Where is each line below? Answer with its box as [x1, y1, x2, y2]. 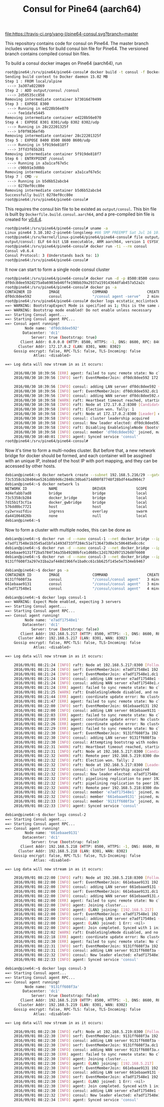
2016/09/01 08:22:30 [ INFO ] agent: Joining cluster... [14, 1056, 128, 1062]
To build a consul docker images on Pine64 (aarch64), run [5, 60, 122, 66]
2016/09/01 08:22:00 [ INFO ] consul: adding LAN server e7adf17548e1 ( [14, 916, 161, 921]
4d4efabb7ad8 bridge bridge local [5, 490, 147, 496]
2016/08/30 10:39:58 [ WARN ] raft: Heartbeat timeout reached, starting [14, 398, 163, 403]
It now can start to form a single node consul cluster [5, 266, 110, 272]
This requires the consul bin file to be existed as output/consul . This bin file [5, 206, 157, 212]
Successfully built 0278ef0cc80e [5, 192, 73, 198]
